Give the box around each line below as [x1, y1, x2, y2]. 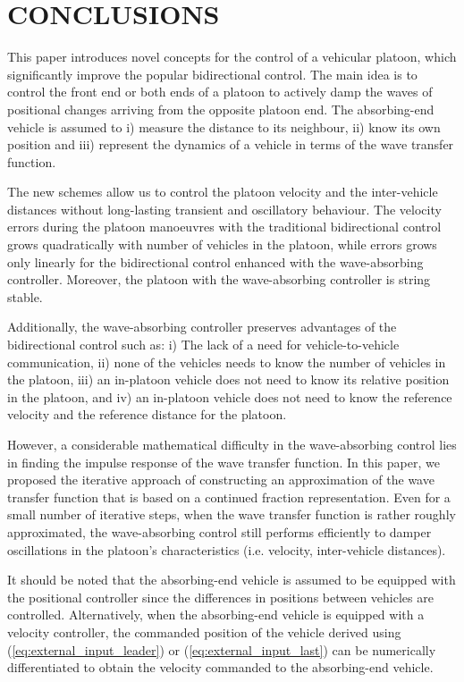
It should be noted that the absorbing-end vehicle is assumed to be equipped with [7, 570, 456, 589]
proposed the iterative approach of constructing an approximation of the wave [7, 470, 434, 489]
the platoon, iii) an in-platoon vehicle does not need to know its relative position [7, 370, 450, 389]
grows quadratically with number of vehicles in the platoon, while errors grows [7, 235, 437, 254]
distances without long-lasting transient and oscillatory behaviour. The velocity [7, 199, 442, 218]
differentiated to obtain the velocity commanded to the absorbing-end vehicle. [7, 658, 434, 677]
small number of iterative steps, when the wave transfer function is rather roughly [7, 505, 456, 524]
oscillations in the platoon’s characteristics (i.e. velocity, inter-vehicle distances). [7, 540, 446, 559]
